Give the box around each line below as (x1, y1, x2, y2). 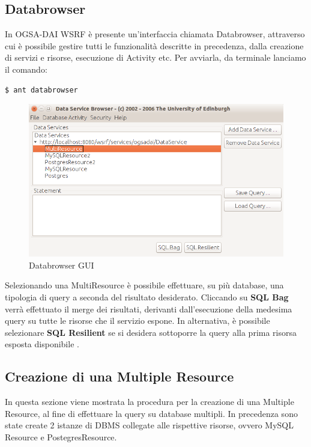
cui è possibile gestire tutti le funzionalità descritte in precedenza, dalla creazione (5, 39, 304, 52)
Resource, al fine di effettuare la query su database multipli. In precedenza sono (5, 407, 298, 419)
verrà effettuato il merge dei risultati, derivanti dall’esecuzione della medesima (5, 302, 292, 315)
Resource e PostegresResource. (5, 430, 117, 443)
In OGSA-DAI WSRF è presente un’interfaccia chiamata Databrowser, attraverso (5, 28, 305, 40)
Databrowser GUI (29, 258, 94, 271)
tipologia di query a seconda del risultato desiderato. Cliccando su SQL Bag (5, 290, 289, 303)
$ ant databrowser (5, 85, 78, 94)
